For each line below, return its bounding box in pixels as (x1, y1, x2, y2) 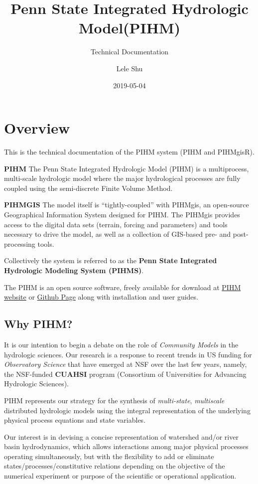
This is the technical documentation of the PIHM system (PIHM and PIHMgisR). (4, 147, 255, 157)
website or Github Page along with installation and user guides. (4, 292, 198, 302)
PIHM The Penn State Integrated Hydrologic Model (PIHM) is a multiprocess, (4, 163, 249, 173)
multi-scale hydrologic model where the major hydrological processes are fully (4, 173, 241, 183)
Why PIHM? (4, 316, 73, 331)
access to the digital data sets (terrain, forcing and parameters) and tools (4, 219, 228, 229)
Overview (4, 118, 70, 138)
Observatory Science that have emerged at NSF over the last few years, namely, (4, 359, 247, 369)
